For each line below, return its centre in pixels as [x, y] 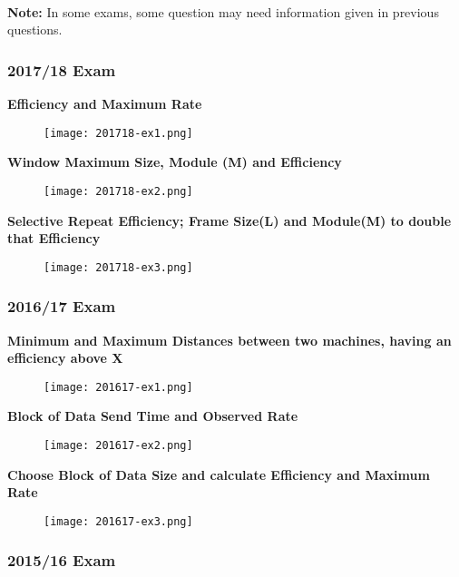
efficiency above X [65, 358]
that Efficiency [54, 238]
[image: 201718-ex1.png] [118, 133]
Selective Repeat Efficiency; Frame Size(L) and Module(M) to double [229, 220]
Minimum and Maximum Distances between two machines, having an [229, 340]
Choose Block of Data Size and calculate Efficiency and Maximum [219, 474]
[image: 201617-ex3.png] [118, 521]
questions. [35, 29]
